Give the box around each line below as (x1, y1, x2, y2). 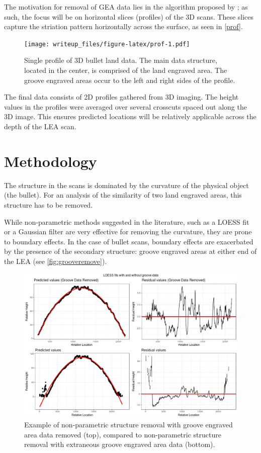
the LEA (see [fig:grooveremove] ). (4, 255, 107, 266)
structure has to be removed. (4, 199, 93, 210)
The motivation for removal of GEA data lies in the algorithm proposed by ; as (4, 2, 248, 12)
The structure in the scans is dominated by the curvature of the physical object (4, 179, 249, 190)
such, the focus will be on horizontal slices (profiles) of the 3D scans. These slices (4, 11, 254, 22)
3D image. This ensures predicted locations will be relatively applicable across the (4, 111, 256, 122)
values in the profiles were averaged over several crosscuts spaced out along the (4, 101, 247, 112)
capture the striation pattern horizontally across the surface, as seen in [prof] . (4, 21, 243, 32)
